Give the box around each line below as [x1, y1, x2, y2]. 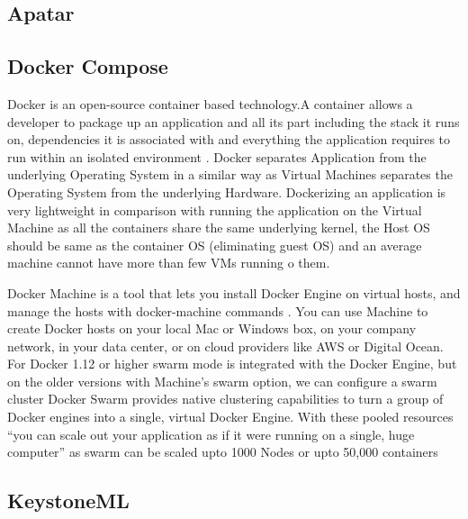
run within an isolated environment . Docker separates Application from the [7, 147, 427, 166]
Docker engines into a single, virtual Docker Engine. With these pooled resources [7, 407, 454, 426]
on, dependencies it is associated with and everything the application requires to [7, 130, 451, 149]
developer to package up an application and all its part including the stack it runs [7, 112, 460, 131]
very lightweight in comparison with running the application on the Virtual [7, 200, 422, 219]
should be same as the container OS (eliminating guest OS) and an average [7, 235, 422, 254]
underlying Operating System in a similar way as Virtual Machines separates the [7, 165, 453, 184]
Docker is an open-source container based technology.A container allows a [7, 94, 413, 113]
